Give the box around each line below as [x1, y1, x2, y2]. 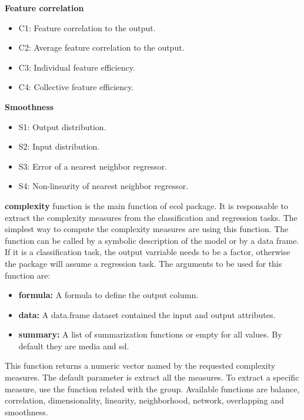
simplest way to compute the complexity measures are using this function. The [5, 223, 289, 235]
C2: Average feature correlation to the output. [18, 41, 185, 54]
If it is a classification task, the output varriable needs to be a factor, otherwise [5, 246, 290, 258]
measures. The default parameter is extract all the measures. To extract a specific [5, 371, 299, 383]
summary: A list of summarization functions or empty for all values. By [18, 328, 282, 340]
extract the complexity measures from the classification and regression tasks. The [5, 211, 298, 223]
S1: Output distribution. [18, 120, 106, 133]
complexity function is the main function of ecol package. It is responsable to [5, 199, 288, 211]
